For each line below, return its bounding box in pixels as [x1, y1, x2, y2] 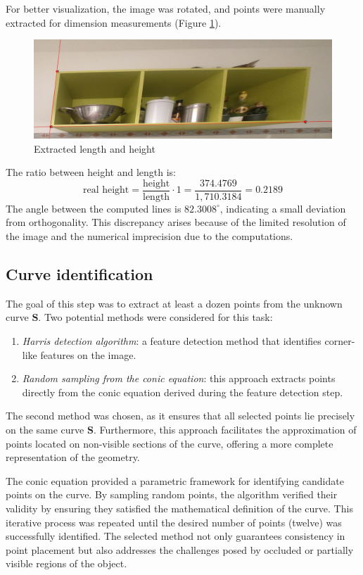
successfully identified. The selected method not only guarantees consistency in [6, 529, 345, 543]
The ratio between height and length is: [6, 165, 177, 179]
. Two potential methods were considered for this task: [38, 310, 273, 324]
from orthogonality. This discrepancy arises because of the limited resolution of [6, 215, 346, 229]
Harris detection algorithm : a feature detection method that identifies [22, 333, 321, 348]
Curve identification [6, 263, 153, 284]
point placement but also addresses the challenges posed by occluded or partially [6, 542, 354, 557]
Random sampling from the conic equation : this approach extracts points [22, 371, 336, 386]
